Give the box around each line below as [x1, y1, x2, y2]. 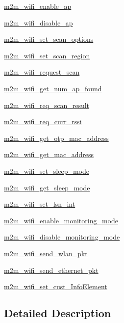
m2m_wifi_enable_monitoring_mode [4, 215, 119, 225]
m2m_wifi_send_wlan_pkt [4, 248, 88, 258]
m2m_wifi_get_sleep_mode [4, 182, 90, 192]
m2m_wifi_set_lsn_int [4, 199, 75, 209]
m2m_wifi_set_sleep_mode [4, 165, 89, 176]
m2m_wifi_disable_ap [4, 17, 73, 27]
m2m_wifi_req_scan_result [4, 100, 90, 110]
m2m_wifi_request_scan [4, 67, 80, 77]
